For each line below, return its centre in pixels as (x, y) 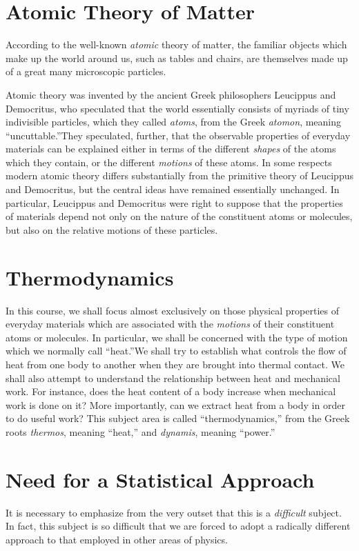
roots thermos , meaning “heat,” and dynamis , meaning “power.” (140, 431)
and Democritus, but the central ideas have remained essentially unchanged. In (173, 189)
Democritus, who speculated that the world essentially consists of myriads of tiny (177, 108)
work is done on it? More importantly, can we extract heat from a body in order (175, 404)
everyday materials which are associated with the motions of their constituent (170, 324)
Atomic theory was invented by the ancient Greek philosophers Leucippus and (171, 94)
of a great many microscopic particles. (86, 71)
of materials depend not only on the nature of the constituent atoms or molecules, (179, 216)
